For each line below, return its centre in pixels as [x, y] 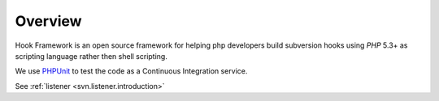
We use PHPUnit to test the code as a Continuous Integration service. [131, 71]
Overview [48, 21]
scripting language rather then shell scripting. [91, 56]
